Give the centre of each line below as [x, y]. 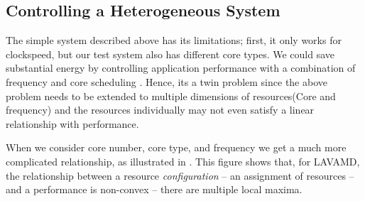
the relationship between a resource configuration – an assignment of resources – [180, 175]
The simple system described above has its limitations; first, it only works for [174, 40]
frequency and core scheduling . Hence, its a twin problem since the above [167, 81]
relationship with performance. [72, 123]
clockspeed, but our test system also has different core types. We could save [170, 54]
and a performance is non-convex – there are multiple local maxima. [154, 189]
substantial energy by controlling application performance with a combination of [181, 68]
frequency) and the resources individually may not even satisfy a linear [160, 110]
